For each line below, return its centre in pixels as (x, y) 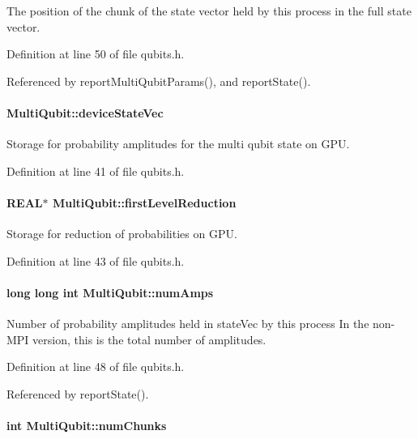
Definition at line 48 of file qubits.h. (96, 367)
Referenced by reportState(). (78, 393)
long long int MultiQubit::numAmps (110, 292)
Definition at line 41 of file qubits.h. (96, 170)
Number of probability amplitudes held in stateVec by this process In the (188, 324)
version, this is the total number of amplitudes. (149, 339)
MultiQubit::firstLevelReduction (144, 202)
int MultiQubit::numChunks (87, 426)
